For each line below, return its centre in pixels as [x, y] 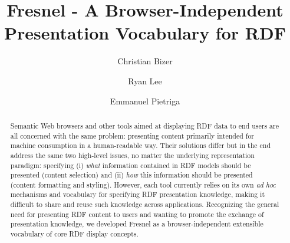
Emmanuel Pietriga [145, 101]
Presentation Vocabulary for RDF [145, 33]
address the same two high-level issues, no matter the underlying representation [132, 155]
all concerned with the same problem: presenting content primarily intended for [132, 135]
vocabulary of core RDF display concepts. [74, 234]
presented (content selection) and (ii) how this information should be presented [131, 175]
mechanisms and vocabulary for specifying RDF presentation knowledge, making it [138, 194]
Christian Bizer [145, 61]
